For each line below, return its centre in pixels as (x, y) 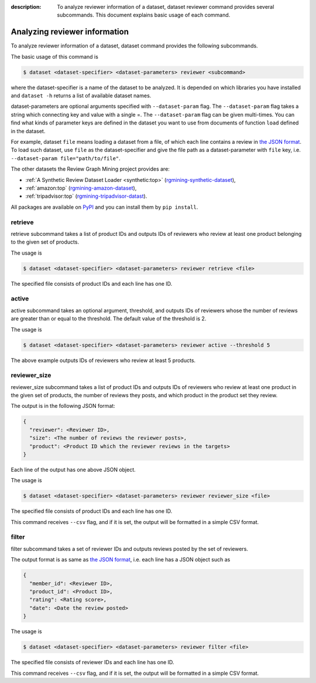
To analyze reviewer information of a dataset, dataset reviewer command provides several (166, 7)
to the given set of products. (45, 242)
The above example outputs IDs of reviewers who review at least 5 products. (103, 360)
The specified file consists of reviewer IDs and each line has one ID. (92, 662)
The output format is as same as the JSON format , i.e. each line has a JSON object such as (121, 560)
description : (26, 7)
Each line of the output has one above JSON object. (73, 469)
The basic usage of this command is (55, 56)
